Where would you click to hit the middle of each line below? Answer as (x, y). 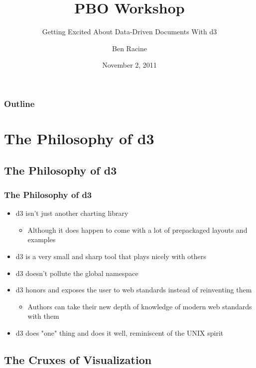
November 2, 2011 (129, 65)
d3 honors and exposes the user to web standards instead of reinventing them (134, 290)
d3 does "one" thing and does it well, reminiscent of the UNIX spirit (120, 332)
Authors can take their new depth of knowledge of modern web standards (140, 306)
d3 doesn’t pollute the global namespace (77, 273)
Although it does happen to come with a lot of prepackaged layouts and (137, 230)
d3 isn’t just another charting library (72, 213)
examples (42, 239)
